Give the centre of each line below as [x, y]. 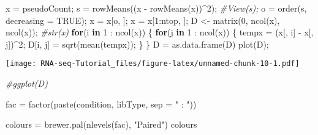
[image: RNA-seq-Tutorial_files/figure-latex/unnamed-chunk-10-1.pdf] [153, 64]
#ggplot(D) [27, 83]
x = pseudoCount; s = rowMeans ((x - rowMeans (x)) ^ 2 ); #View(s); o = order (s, [156, 8]
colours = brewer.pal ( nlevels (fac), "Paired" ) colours [101, 124]
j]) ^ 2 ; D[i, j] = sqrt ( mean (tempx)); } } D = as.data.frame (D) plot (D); [137, 44]
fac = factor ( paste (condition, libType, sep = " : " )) [101, 104]
